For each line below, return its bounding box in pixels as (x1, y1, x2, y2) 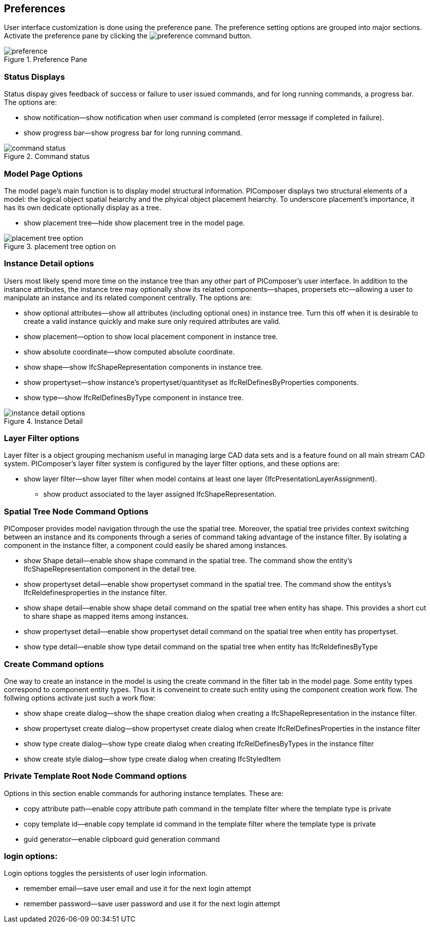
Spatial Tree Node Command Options (4, 506, 149, 516)
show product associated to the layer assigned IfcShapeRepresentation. (43, 490, 276, 499)
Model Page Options (4, 168, 83, 179)
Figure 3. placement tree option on (4, 242, 116, 251)
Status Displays (4, 71, 65, 82)
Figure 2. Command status (4, 152, 90, 161)
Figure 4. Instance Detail (4, 416, 83, 425)
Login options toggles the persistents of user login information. (4, 869, 208, 878)
